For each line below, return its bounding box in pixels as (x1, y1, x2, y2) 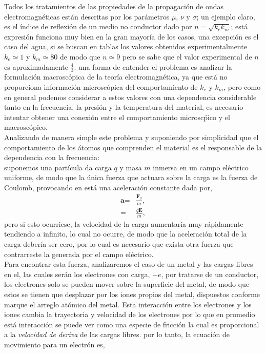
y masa (119, 162, 142, 172)
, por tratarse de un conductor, (161, 268, 259, 279)
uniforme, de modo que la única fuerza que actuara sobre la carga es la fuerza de (4, 172, 258, 183)
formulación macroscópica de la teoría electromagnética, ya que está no (4, 71, 228, 82)
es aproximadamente (4, 61, 68, 72)
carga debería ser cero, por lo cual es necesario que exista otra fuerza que (4, 239, 234, 249)
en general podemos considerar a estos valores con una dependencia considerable (4, 91, 257, 102)
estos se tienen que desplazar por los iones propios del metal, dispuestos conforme (4, 288, 260, 299)
